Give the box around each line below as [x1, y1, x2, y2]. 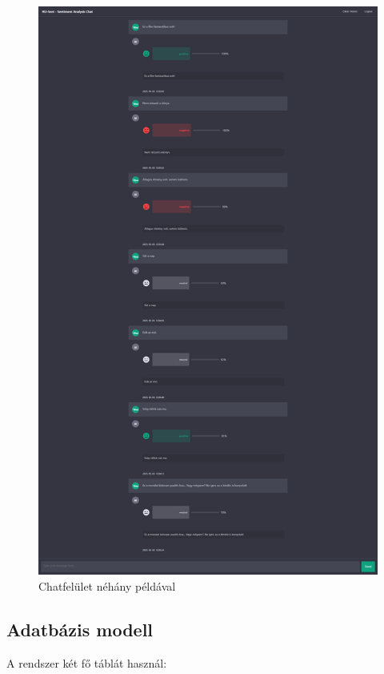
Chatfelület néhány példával [38, 578, 176, 595]
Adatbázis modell [6, 617, 154, 642]
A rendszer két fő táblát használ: [6, 654, 167, 671]
